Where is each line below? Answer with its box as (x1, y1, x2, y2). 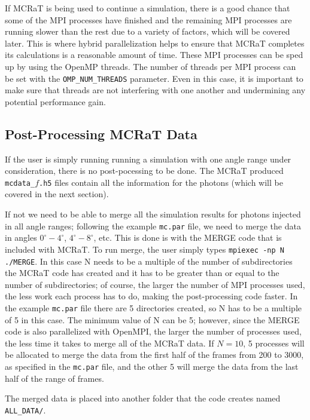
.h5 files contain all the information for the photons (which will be (39, 176, 283, 188)
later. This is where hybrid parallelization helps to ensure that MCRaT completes (5, 36, 305, 49)
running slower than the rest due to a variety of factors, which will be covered (5, 25, 290, 38)
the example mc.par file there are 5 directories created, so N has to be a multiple (5, 301, 302, 314)
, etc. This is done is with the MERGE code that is (93, 231, 282, 244)
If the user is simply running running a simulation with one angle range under (5, 152, 291, 165)
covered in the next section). (5, 188, 109, 200)
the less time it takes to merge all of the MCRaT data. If (5, 336, 214, 349)
